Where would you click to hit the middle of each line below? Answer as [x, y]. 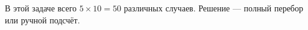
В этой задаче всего [41, 8]
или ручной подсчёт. [42, 19]
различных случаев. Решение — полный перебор [213, 8]
